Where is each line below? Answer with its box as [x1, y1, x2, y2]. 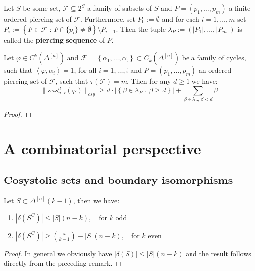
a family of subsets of [87, 3, 152, 13]
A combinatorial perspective [4, 138, 201, 158]
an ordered [198, 65, 232, 75]
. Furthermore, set [80, 14, 135, 24]
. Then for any [127, 76, 171, 86]
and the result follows [186, 248, 251, 258]
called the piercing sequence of [4, 34, 105, 45]
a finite [229, 3, 251, 13]
